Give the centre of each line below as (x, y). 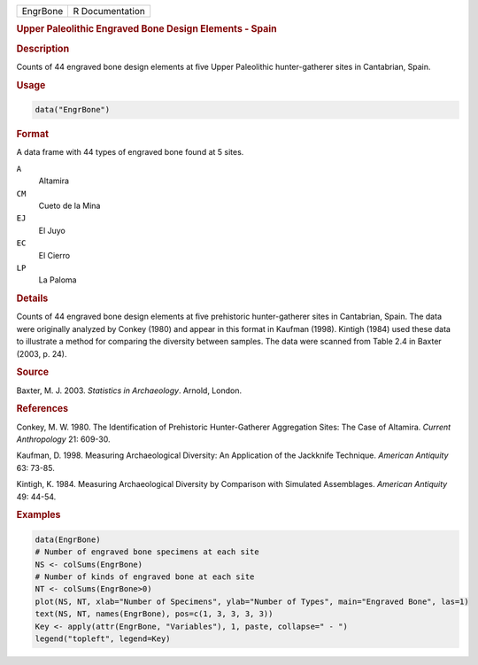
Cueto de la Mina (69, 205)
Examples (39, 515)
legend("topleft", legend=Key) (103, 638)
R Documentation (109, 11)
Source (33, 372)
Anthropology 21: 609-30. (63, 439)
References (42, 409)
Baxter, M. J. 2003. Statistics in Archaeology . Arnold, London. (129, 390)
